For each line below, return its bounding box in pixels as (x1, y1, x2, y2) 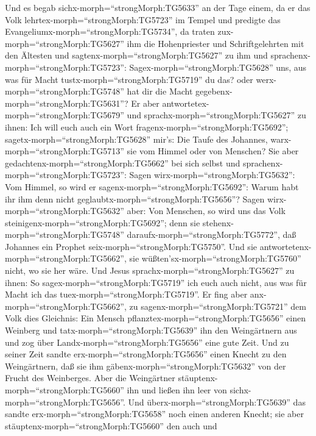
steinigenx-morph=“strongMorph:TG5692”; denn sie (5, 216, 200, 229)
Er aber (131, 96, 160, 109)
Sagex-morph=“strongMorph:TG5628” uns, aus (129, 60, 307, 73)
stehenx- (202, 216, 234, 229)
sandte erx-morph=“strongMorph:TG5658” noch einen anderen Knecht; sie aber (5, 407, 304, 420)
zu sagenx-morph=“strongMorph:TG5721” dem (129, 299, 306, 312)
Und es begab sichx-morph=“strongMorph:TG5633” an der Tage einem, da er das (5, 1, 311, 13)
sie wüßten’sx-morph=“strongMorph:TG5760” (129, 252, 301, 265)
